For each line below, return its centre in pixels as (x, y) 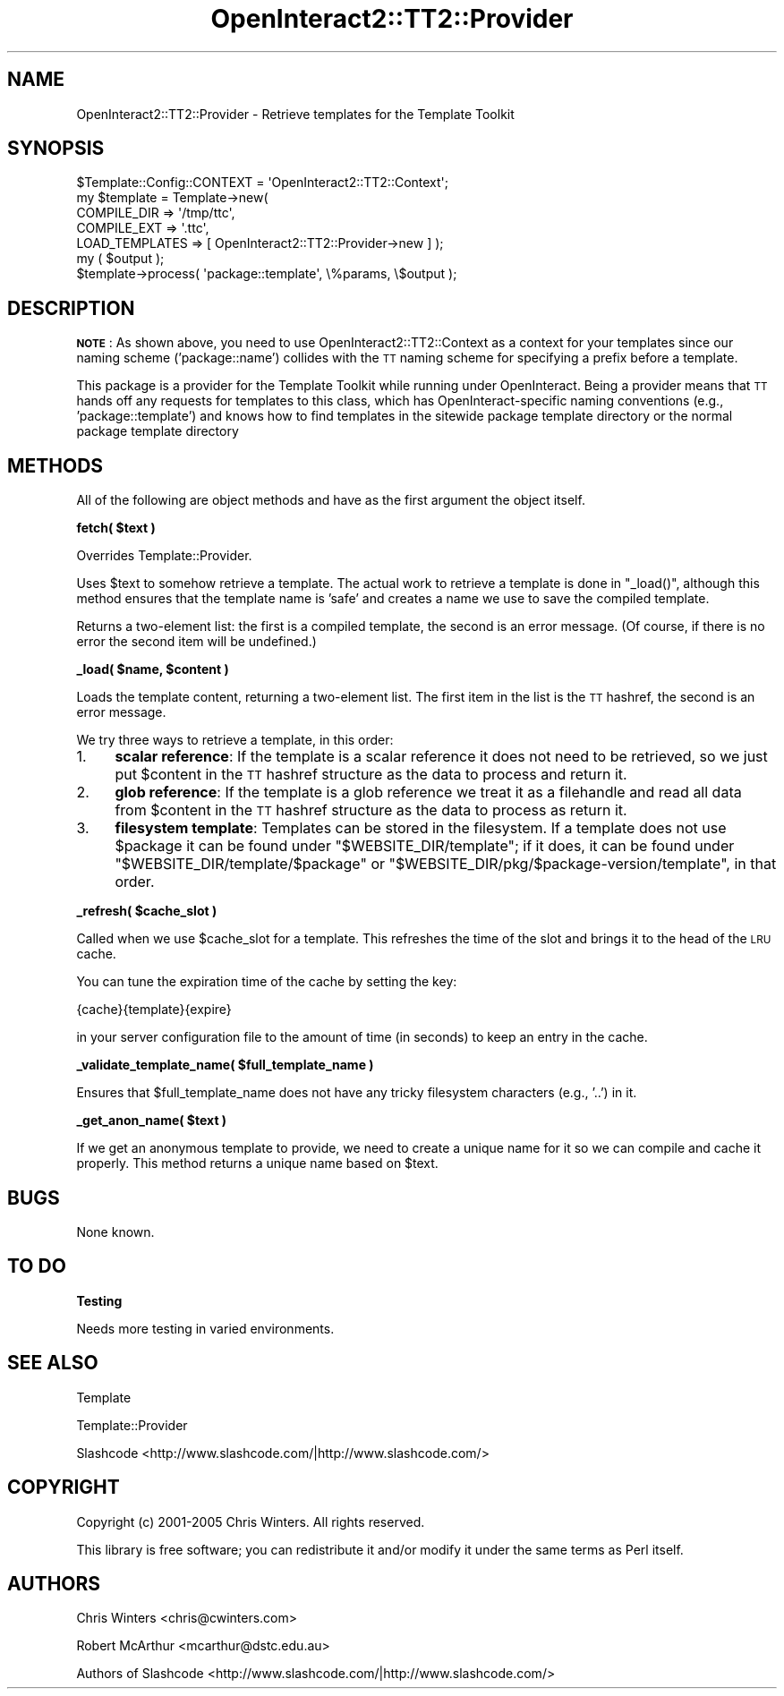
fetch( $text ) (116, 528)
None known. (115, 1232)
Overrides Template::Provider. (164, 556)
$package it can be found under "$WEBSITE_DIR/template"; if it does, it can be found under (425, 846)
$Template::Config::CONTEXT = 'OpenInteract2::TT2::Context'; (263, 183)
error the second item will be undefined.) (196, 642)
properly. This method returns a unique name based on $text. (257, 1163)
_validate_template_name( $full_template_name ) (225, 1065)
